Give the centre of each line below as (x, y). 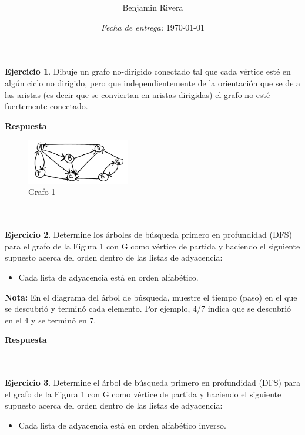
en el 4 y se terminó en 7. (51, 320)
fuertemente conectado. (46, 106)
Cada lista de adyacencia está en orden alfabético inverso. (122, 425)
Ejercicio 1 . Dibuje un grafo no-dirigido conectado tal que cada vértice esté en (148, 71)
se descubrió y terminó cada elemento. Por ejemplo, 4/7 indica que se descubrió (148, 308)
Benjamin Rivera (153, 7)
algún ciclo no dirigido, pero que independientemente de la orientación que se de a (153, 82)
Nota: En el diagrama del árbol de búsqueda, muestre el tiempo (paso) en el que (151, 297)
